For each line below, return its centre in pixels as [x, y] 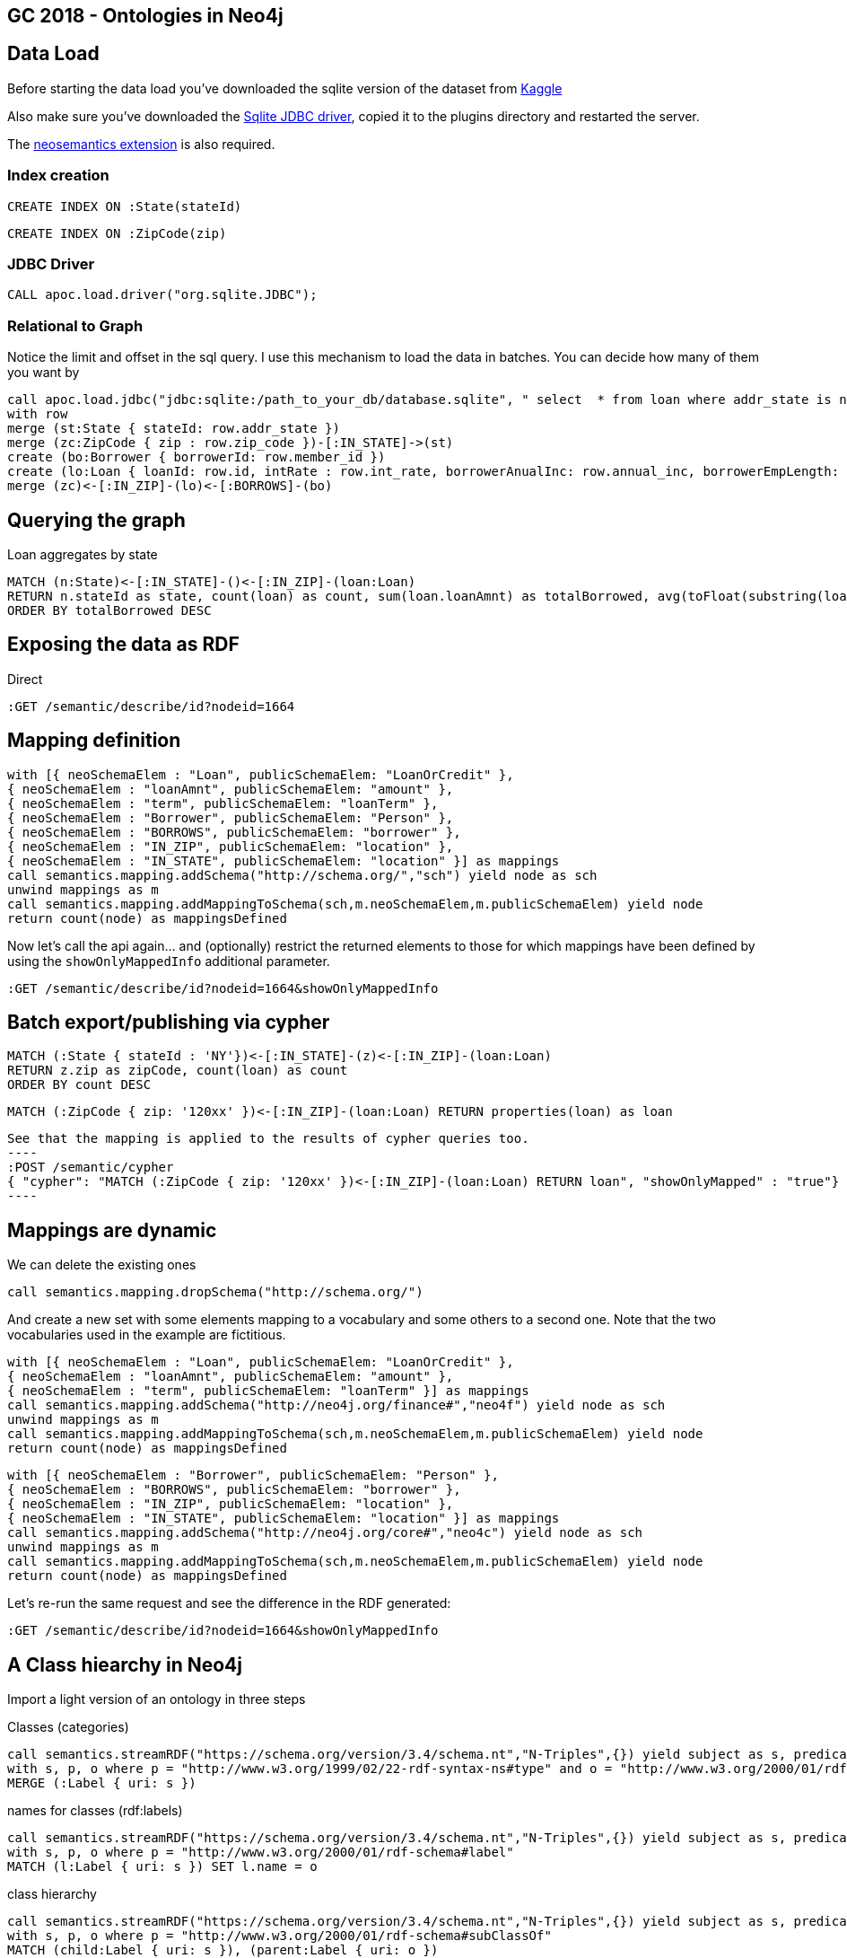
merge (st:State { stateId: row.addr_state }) [174, 429]
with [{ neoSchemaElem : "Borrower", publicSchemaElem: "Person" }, [253, 1475]
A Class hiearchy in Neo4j [125, 1664]
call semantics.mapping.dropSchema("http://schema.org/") [215, 1292]
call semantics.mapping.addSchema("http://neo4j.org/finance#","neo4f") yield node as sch [336, 1405]
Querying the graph [96, 520]
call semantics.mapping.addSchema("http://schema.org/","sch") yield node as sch [302, 875]
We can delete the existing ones [102, 1265]
